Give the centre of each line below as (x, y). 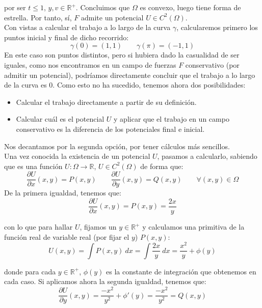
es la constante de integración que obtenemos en (181, 271)
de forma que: (162, 166)
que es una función (33, 166)
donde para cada (30, 271)
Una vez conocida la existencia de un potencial (77, 156)
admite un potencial (112, 17)
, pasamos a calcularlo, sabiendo (207, 156)
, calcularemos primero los (217, 27)
